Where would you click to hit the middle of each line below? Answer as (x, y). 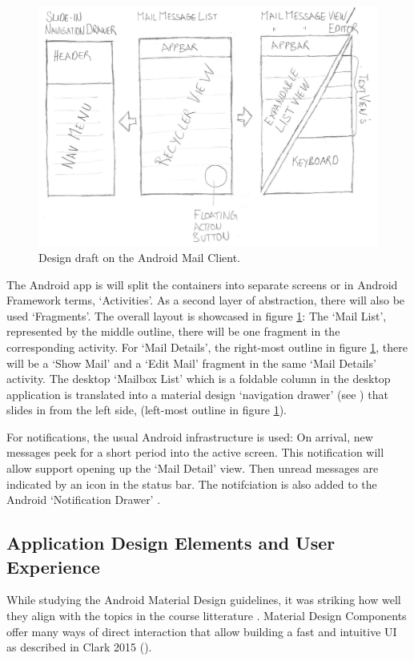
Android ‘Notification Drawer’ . (84, 500)
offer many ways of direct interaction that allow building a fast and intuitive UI (202, 631)
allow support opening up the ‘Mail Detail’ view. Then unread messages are (193, 468)
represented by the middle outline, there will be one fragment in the (173, 331)
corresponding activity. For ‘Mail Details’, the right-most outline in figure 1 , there (207, 347)
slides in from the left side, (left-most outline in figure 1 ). (147, 410)
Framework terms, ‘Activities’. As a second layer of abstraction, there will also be (206, 300)
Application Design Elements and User (171, 543)
